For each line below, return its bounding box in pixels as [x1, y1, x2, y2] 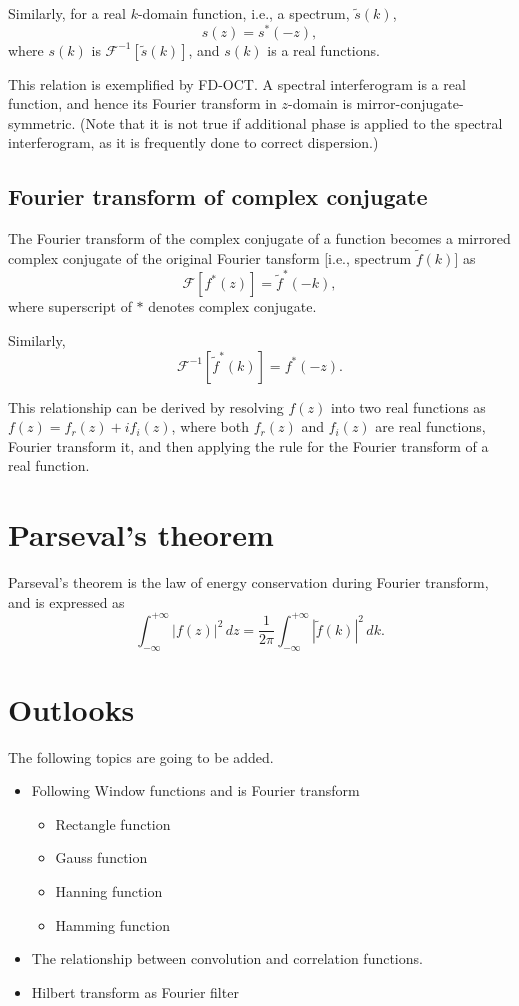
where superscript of [8, 296, 132, 317]
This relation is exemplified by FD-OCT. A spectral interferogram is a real [8, 73, 466, 94]
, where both [171, 416, 250, 437]
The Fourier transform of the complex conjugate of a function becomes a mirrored [8, 228, 511, 249]
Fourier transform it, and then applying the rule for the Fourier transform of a [8, 435, 489, 456]
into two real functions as [330, 396, 486, 417]
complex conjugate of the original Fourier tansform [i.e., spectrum [8, 248, 412, 269]
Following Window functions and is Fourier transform [31, 780, 360, 801]
